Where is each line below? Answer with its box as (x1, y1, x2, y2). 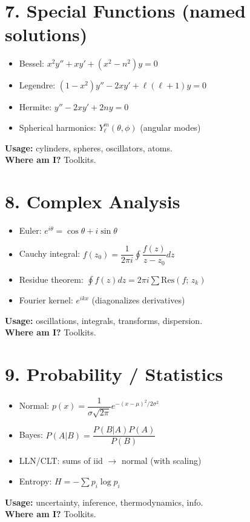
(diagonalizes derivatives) (91, 293, 185, 306)
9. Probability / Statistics (5, 361, 223, 386)
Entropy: (19, 474, 52, 487)
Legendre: (19, 79, 56, 91)
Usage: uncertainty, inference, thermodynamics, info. (5, 495, 203, 508)
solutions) (5, 22, 88, 47)
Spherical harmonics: (19, 121, 96, 133)
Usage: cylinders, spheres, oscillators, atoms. (5, 141, 173, 154)
